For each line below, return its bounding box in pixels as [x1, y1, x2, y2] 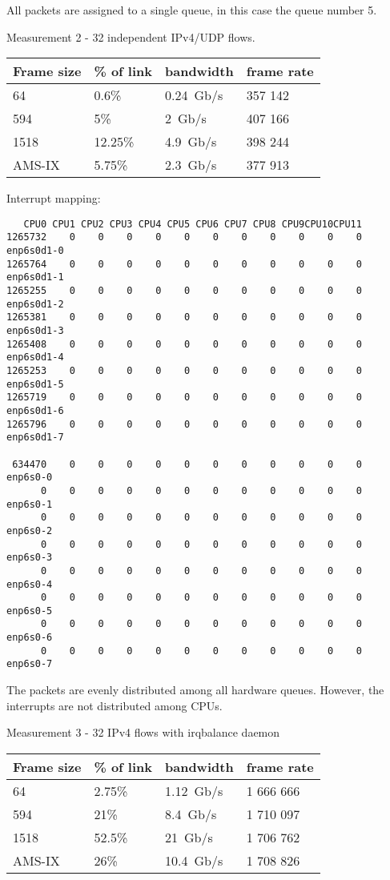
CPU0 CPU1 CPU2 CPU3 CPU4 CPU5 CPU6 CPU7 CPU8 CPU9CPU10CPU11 [23, 218, 362, 230]
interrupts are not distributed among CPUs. [6, 697, 223, 713]
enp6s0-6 [6, 632, 53, 644]
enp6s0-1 [6, 498, 53, 510]
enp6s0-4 [6, 578, 53, 590]
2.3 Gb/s [165, 155, 217, 175]
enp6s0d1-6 [6, 404, 64, 416]
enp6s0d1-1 [6, 271, 64, 283]
